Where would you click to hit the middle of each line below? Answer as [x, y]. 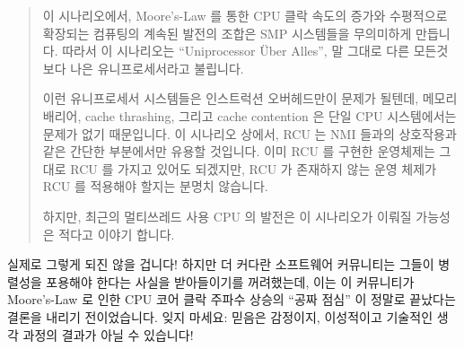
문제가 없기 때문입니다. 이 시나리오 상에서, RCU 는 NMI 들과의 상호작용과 [250, 133]
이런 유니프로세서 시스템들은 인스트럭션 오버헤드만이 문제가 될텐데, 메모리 [250, 98]
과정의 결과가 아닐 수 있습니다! [108, 334]
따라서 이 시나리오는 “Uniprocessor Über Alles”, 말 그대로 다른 [236, 51]
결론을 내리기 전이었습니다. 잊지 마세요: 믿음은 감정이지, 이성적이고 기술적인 [220, 316]
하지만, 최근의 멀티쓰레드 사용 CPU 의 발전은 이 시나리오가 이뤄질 [227, 216]
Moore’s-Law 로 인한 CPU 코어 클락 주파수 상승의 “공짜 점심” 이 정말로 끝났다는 [232, 299]
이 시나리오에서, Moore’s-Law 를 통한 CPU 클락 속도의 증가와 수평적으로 [245, 15]
